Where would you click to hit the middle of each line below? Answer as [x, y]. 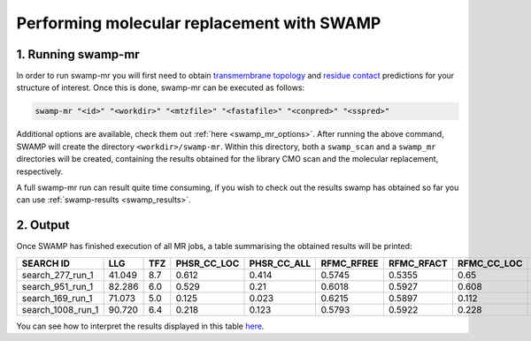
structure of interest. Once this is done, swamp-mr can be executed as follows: [161, 87]
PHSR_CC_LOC [208, 263]
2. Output [43, 225]
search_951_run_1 [58, 286]
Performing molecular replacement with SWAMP [199, 23]
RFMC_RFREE [350, 263]
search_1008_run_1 [60, 309]
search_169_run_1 [57, 298]
